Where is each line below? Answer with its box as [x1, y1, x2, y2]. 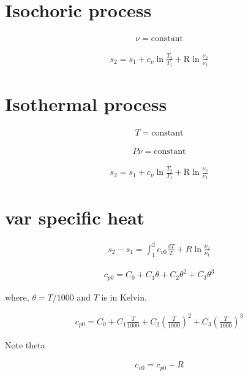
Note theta [5, 338, 45, 351]
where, [5, 290, 29, 303]
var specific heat [5, 204, 145, 229]
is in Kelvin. [101, 290, 147, 303]
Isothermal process [5, 91, 167, 117]
